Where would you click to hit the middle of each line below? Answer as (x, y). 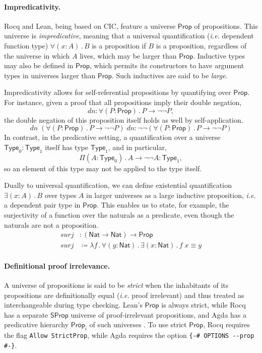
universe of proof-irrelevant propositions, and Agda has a (159, 314)
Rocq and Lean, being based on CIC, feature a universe (90, 26)
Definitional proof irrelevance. (57, 265)
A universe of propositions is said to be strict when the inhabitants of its (116, 285)
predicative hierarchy (37, 324)
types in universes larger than (50, 75)
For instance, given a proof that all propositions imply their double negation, (123, 102)
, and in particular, (137, 147)
